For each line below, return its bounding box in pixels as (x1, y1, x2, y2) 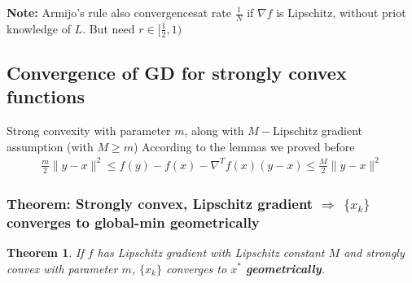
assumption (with (7, 137, 94, 155)
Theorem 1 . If (7, 243, 84, 260)
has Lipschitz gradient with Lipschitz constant (97, 243, 325, 260)
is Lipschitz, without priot (276, 4, 406, 20)
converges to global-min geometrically (7, 211, 260, 232)
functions (7, 84, 85, 109)
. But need (82, 20, 135, 37)
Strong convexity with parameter (7, 122, 171, 139)
